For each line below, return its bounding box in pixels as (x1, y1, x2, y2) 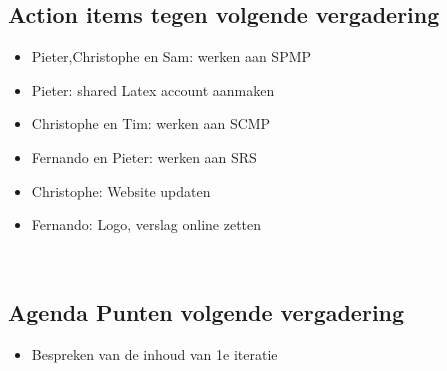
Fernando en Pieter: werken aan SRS (31, 146, 257, 167)
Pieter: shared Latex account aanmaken (31, 79, 275, 100)
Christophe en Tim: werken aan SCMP (31, 113, 271, 134)
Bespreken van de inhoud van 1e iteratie (31, 343, 278, 364)
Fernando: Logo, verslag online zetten (31, 214, 262, 235)
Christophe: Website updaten (31, 180, 211, 201)
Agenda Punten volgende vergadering (8, 296, 405, 327)
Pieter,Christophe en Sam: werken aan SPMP (31, 46, 312, 67)
